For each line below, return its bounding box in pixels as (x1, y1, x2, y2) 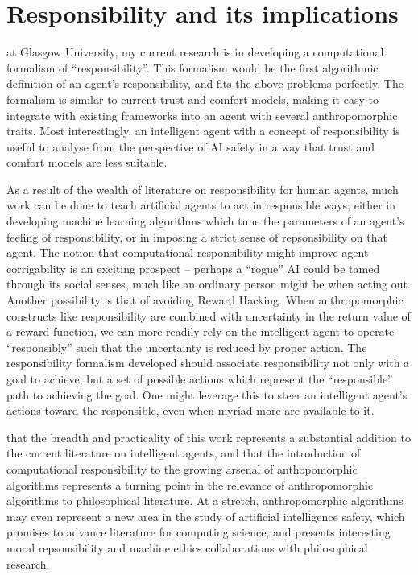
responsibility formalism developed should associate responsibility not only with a (6, 354, 410, 371)
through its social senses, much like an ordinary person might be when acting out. (6, 275, 411, 292)
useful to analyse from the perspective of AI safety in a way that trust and (6, 138, 375, 155)
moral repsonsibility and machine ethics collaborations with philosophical (6, 539, 368, 556)
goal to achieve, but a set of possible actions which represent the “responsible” (6, 370, 393, 387)
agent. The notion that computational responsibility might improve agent (6, 244, 369, 261)
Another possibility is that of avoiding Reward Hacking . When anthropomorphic (6, 292, 404, 308)
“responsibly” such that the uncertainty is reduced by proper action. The (6, 338, 367, 355)
